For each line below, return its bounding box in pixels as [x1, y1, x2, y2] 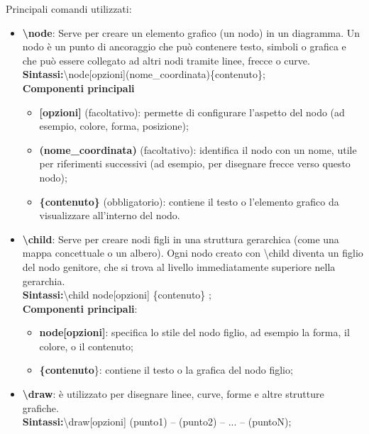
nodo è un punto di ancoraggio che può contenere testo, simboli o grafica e [22, 39, 346, 54]
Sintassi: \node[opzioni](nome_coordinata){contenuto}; [22, 67, 265, 82]
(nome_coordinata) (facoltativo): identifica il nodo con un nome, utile [39, 142, 357, 157]
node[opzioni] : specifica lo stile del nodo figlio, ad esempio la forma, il [39, 325, 350, 340]
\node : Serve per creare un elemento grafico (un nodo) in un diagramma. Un [22, 25, 360, 40]
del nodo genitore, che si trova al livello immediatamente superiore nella [22, 259, 336, 274]
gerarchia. [22, 273, 65, 288]
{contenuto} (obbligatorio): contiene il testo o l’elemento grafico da [39, 194, 339, 208]
